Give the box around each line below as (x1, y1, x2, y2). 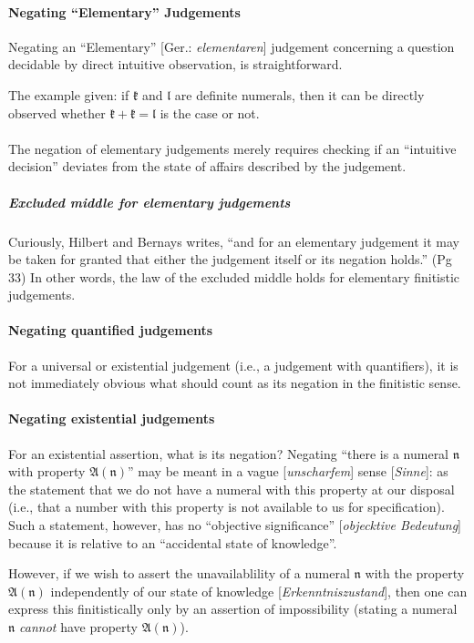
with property (8, 462, 86, 481)
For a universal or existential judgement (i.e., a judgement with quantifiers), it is (8, 355, 459, 374)
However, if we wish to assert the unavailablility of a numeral (8, 564, 350, 583)
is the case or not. (160, 103, 260, 122)
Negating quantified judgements (8, 321, 213, 340)
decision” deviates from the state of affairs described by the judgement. (8, 157, 407, 176)
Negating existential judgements (8, 409, 215, 428)
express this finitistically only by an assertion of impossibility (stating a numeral (8, 599, 458, 618)
